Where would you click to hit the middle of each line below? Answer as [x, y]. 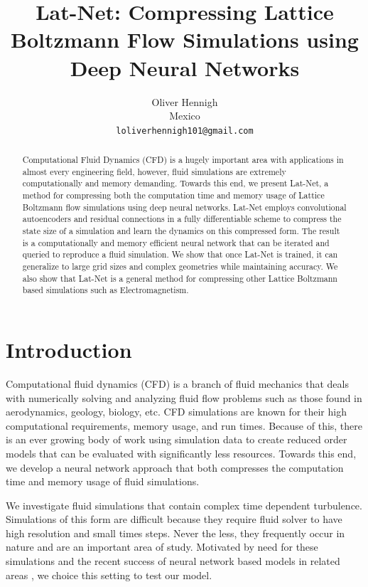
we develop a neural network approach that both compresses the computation [175, 467]
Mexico [185, 116]
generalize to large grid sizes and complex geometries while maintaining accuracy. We [180, 266]
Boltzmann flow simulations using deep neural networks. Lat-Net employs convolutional [184, 207]
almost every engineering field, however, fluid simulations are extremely [154, 171]
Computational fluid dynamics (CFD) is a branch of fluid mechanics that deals [177, 383]
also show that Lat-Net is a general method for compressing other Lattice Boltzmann [180, 278]
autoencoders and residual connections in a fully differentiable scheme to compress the [182, 219]
